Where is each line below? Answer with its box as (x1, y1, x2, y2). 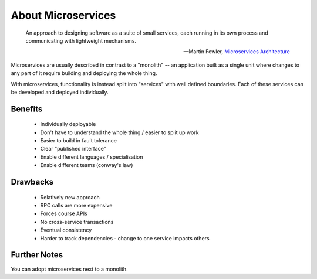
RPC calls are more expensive (40, 202, 113, 209)
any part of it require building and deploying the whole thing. (11, 70, 157, 77)
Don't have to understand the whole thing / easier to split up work (40, 129, 199, 136)
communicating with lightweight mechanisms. (25, 37, 137, 44)
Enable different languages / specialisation (40, 153, 143, 161)
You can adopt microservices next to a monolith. (11, 266, 129, 273)
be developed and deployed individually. (11, 89, 109, 96)
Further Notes (11, 250, 63, 260)
